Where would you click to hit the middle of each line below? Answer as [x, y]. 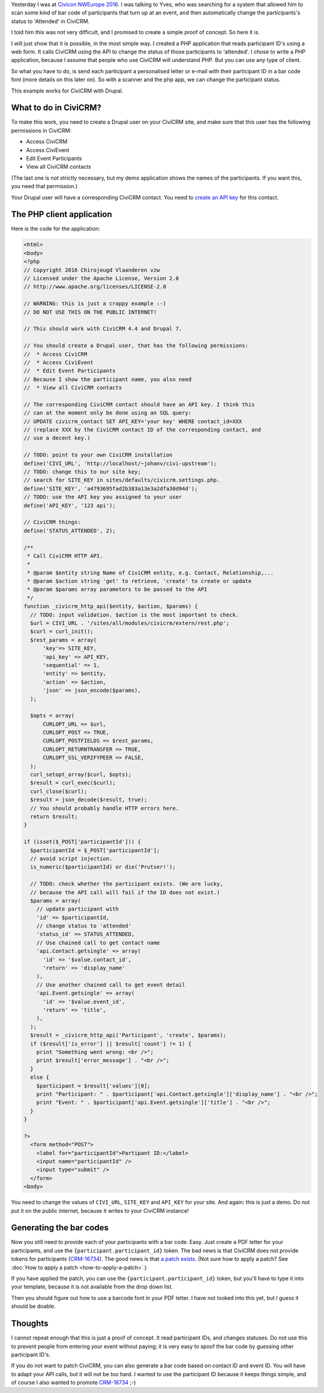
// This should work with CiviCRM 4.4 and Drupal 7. [103, 329]
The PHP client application [61, 214]
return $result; [54, 816]
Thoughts [30, 1324]
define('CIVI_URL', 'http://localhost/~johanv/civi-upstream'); [120, 463]
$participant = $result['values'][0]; [93, 1086]
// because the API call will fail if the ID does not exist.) [125, 892]
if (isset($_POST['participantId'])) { [82, 842]
